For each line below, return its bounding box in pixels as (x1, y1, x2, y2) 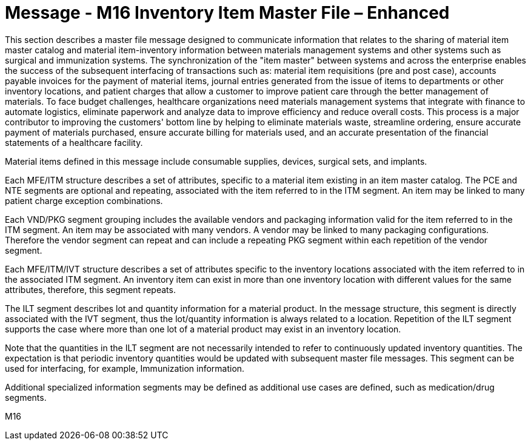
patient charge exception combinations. (5, 195, 163, 206)
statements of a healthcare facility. (5, 137, 143, 148)
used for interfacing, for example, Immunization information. (5, 363, 245, 374)
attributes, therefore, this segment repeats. (5, 284, 176, 295)
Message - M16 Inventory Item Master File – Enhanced (5, 2, 450, 23)
